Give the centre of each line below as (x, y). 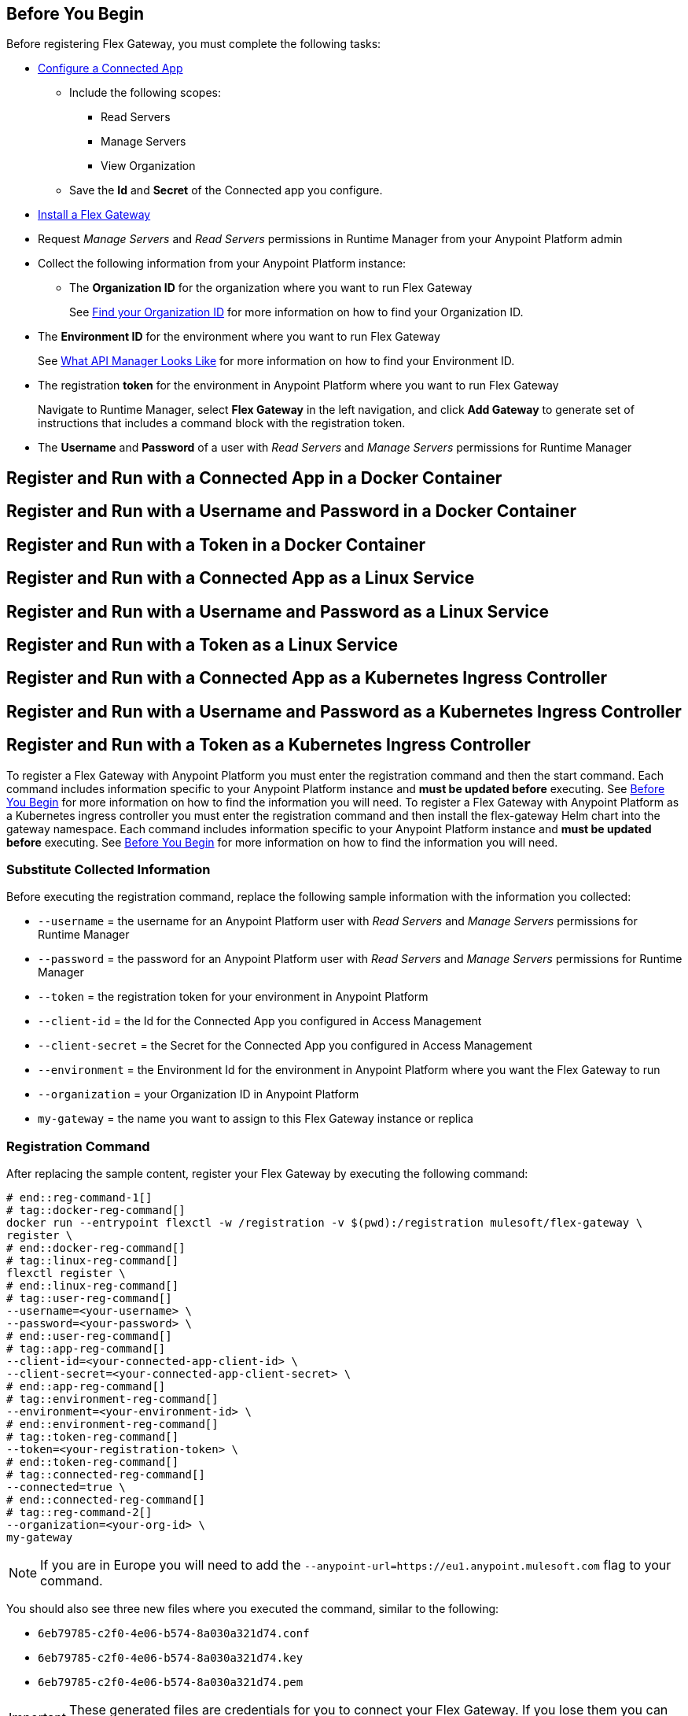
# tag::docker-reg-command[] (96, 1210)
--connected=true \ (66, 1487)
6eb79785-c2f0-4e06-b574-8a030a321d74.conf (174, 1634)
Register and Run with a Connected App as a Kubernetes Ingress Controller (307, 678)
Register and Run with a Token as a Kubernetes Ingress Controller (269, 745)
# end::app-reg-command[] (86, 1387)
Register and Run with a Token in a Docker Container (216, 544)
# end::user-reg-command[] (89, 1336)
